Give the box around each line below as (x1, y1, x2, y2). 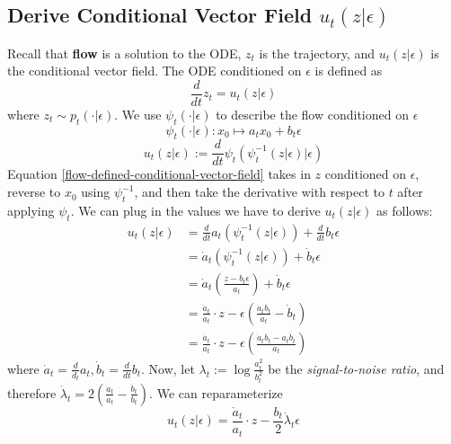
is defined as (314, 61, 383, 80)
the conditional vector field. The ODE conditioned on (7, 61, 302, 80)
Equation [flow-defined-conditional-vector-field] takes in (7, 164, 311, 183)
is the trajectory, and (259, 43, 375, 62)
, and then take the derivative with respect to (134, 182, 385, 201)
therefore (7, 383, 57, 402)
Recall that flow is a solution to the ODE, (7, 43, 242, 62)
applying (7, 200, 55, 219)
